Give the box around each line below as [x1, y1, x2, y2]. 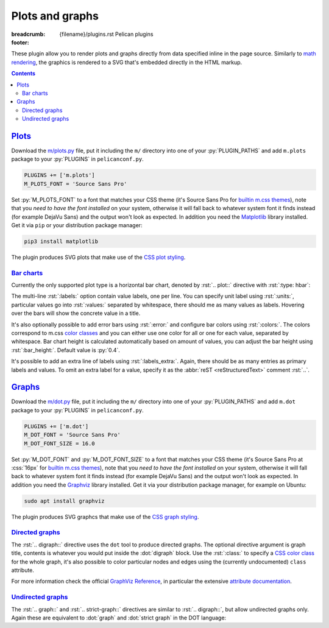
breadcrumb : [11, 30, 46, 38]
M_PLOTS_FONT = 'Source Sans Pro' [24, 180, 127, 187]
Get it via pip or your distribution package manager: [11, 221, 143, 228]
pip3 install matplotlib [24, 238, 99, 245]
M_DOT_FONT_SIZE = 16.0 [24, 440, 96, 447]
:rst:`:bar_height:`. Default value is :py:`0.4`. [11, 346, 120, 353]
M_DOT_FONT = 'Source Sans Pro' [24, 431, 121, 439]
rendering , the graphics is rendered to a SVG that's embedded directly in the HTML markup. [11, 58, 242, 66]
